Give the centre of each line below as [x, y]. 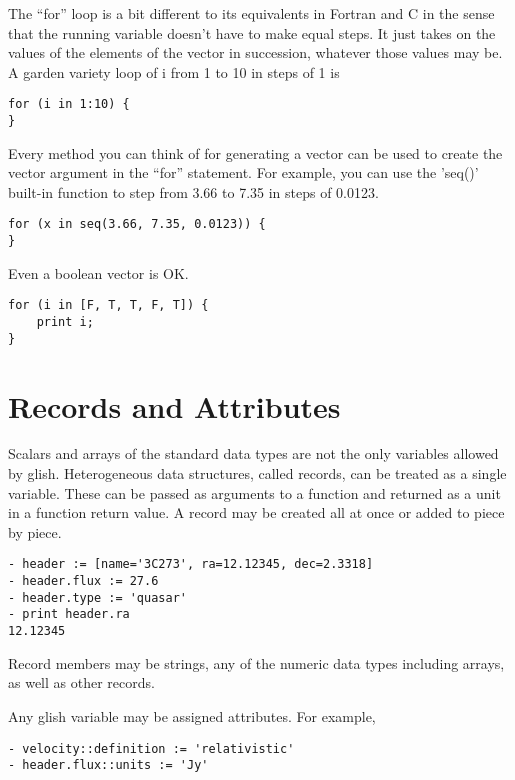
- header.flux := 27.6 [83, 581]
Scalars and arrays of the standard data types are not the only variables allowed [253, 453]
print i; [65, 322]
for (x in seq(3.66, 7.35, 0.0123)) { [137, 224]
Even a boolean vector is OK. [98, 272]
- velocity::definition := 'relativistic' [151, 748]
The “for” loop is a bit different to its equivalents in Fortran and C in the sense [251, 13]
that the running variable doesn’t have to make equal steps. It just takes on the [252, 32]
